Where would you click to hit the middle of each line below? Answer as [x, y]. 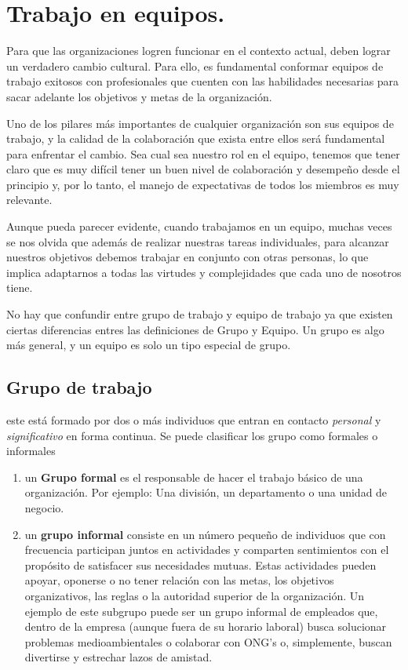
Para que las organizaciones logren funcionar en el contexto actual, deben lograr [199, 51]
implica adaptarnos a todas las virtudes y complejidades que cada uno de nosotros [204, 272]
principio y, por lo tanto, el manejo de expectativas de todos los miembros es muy [203, 184]
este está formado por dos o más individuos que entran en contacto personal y [194, 420]
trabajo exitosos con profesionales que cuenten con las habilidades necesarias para [203, 81]
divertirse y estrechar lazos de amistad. [118, 657]
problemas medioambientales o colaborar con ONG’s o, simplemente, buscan [208, 641]
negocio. [44, 507]
